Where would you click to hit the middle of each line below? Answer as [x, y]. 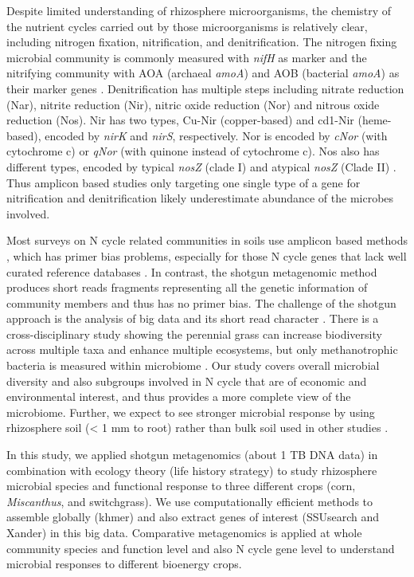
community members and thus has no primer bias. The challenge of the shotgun [201, 302]
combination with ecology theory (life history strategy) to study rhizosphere [192, 470]
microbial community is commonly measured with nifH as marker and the [187, 57]
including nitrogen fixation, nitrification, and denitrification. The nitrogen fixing [202, 42]
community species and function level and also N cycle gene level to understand [201, 548]
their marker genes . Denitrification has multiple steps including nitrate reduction [205, 88]
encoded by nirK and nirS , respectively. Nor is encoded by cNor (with [216, 135]
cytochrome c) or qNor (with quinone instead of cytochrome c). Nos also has [193, 151]
